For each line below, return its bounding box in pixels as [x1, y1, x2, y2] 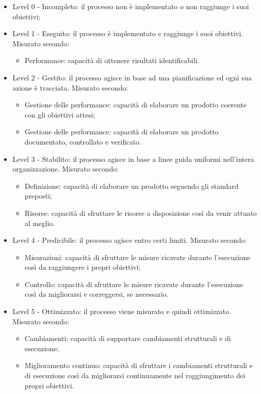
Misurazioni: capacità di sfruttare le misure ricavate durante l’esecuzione [24, 251, 251, 262]
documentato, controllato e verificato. [24, 136, 141, 147]
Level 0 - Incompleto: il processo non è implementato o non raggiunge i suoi [12, 1, 249, 11]
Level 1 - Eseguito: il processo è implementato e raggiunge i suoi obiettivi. [12, 28, 243, 39]
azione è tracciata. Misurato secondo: [12, 82, 128, 93]
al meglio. [24, 217, 55, 228]
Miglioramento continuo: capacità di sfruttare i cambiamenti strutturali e [24, 360, 253, 371]
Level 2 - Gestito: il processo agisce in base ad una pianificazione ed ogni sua [12, 72, 252, 82]
